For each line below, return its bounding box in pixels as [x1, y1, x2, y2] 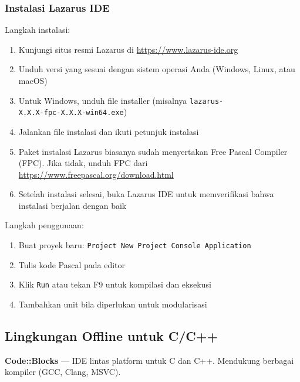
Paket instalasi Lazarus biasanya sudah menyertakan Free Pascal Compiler [18, 145, 288, 157]
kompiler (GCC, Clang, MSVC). [5, 366, 121, 378]
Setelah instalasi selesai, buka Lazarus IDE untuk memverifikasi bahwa [18, 188, 274, 200]
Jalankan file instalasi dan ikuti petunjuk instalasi [18, 125, 199, 137]
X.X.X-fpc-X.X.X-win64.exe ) [18, 106, 127, 118]
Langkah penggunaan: [5, 219, 84, 231]
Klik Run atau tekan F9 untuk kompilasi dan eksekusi [18, 278, 211, 290]
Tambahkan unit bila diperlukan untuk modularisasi [18, 298, 207, 310]
